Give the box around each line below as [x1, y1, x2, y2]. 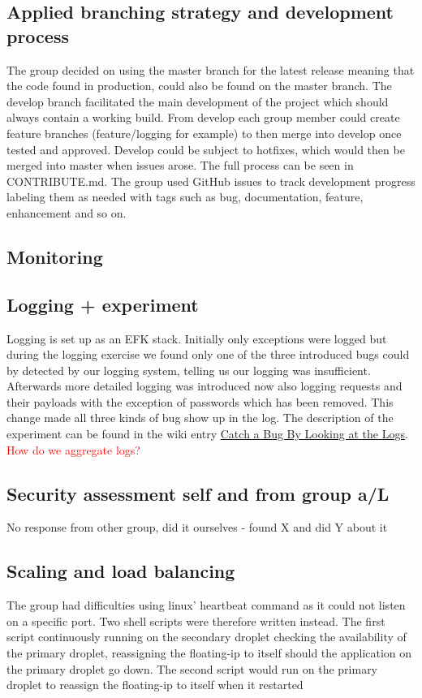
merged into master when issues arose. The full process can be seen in [6, 157, 354, 174]
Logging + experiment [6, 291, 199, 317]
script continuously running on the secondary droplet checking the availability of [6, 628, 407, 645]
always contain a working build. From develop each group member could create [6, 109, 400, 126]
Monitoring [6, 243, 103, 269]
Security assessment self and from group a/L [6, 480, 390, 506]
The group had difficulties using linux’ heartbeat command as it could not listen [6, 597, 406, 614]
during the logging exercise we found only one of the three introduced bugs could [6, 346, 410, 363]
